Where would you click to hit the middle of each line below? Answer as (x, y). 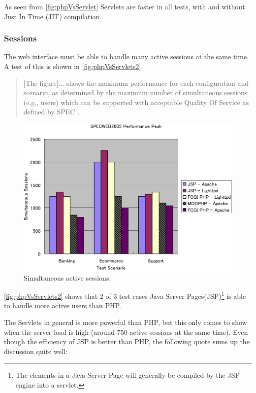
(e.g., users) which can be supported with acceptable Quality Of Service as (136, 102)
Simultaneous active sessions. (67, 277)
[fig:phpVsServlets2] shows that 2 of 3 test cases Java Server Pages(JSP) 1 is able (125, 295)
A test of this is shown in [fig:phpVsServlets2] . (74, 66)
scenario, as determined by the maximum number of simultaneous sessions (135, 92)
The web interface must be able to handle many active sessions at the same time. (127, 56)
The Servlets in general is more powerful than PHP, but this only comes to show (126, 322)
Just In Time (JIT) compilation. (53, 16)
